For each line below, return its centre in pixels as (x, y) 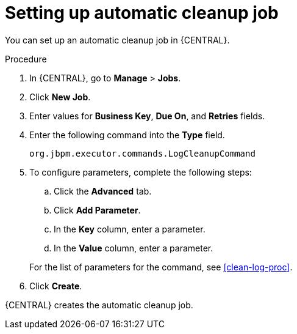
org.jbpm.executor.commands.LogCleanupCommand (142, 153)
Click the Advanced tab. (103, 191)
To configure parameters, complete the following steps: (141, 172)
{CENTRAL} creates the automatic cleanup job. (99, 305)
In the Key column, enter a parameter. (130, 229)
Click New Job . (60, 97)
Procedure (26, 59)
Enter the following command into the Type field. (127, 135)
